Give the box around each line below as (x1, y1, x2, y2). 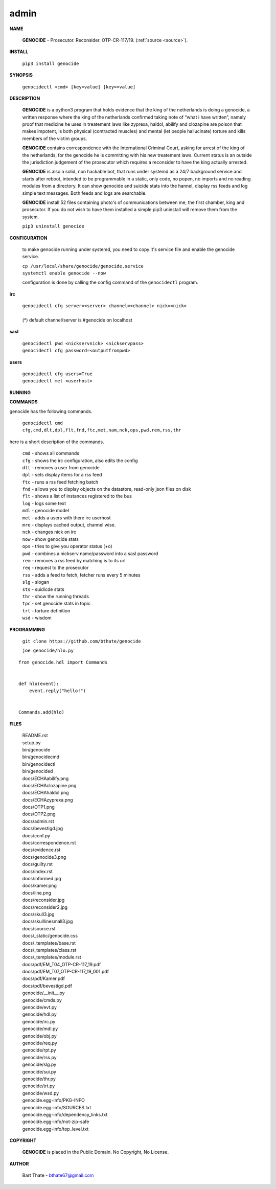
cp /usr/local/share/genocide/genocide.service (22, 263, 144, 269)
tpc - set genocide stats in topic (22, 601, 91, 607)
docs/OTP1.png (22, 804, 55, 810)
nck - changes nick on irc (22, 529, 77, 535)
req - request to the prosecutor (22, 565, 89, 571)
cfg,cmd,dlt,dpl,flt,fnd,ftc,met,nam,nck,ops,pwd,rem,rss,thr (22, 427, 181, 433)
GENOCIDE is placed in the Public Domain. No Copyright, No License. (22, 1149, 169, 1155)
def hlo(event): (18, 680, 59, 687)
